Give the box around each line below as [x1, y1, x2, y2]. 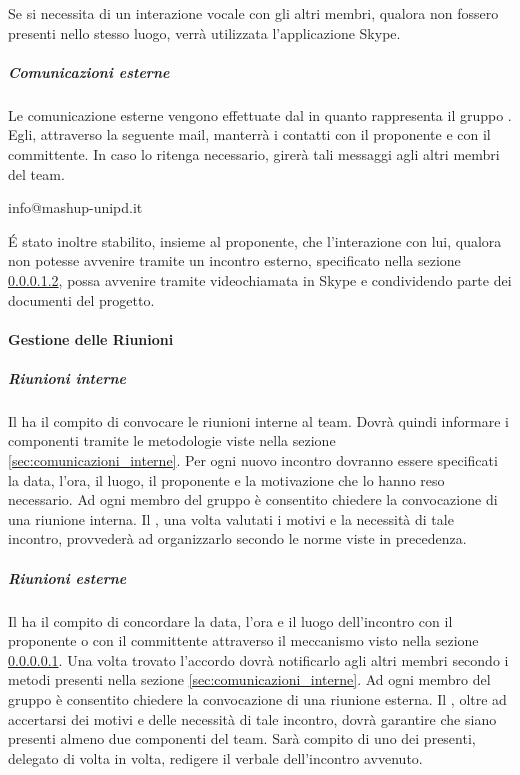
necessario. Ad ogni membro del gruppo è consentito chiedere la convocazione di [8, 489, 498, 510]
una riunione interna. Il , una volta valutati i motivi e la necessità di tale [8, 508, 454, 529]
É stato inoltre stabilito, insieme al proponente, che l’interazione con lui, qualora [8, 230, 502, 251]
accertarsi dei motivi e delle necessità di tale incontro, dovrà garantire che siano [8, 708, 497, 729]
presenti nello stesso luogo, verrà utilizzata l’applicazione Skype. [8, 22, 401, 43]
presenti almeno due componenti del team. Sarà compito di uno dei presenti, [8, 728, 476, 749]
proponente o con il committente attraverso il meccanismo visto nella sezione [8, 630, 479, 651]
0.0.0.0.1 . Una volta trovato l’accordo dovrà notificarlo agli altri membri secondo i [8, 649, 509, 670]
